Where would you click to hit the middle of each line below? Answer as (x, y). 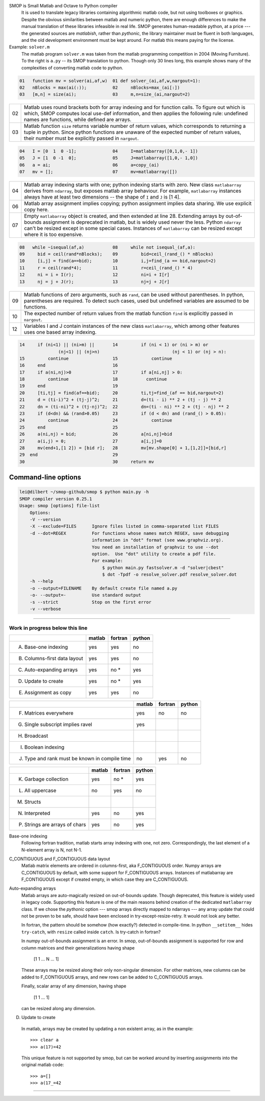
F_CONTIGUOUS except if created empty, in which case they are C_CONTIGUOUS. (105, 879)
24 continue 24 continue (96, 420)
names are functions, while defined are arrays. (78, 119)
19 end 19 (68, 386)
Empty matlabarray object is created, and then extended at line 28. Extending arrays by (124, 216)
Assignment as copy (48, 692)
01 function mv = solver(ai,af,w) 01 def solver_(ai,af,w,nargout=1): (110, 81)
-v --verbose (45, 609)
